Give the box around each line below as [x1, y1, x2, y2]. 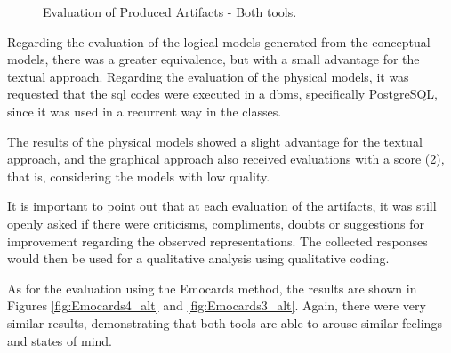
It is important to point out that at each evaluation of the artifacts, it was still [7, 197, 437, 215]
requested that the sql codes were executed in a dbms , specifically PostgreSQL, [7, 84, 438, 103]
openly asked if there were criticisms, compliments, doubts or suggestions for [7, 213, 424, 232]
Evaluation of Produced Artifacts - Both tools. [43, 3, 297, 20]
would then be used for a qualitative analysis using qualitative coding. [7, 249, 390, 268]
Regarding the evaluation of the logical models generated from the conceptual [7, 32, 431, 51]
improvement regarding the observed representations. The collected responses [7, 231, 428, 250]
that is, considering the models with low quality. [7, 166, 270, 185]
